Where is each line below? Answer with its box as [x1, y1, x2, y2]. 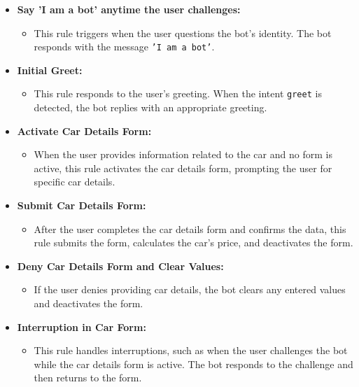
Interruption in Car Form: [17, 319, 146, 334]
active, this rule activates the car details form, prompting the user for [34, 160, 332, 175]
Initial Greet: [17, 62, 83, 77]
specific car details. [34, 174, 115, 189]
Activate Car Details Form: [17, 123, 152, 138]
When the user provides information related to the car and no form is [34, 147, 332, 162]
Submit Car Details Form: [17, 198, 146, 213]
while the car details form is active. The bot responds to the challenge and [34, 356, 353, 371]
